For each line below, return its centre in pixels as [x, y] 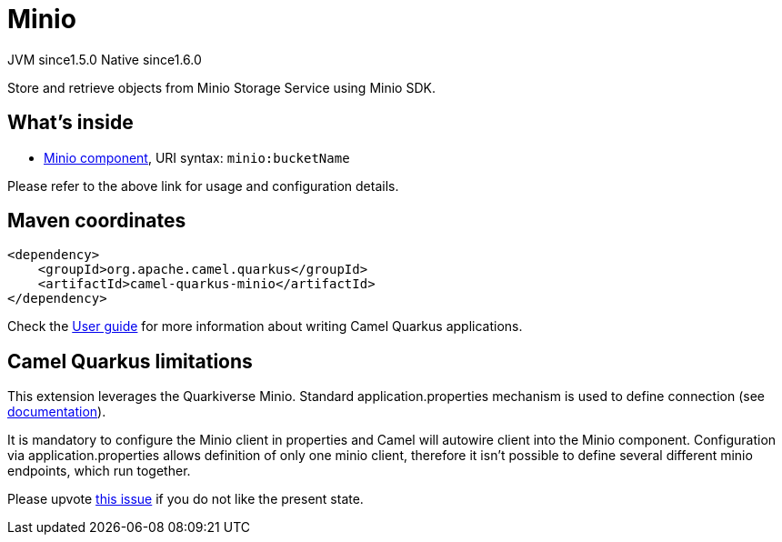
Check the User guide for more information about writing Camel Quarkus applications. [265, 326]
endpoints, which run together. [99, 471]
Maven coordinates [97, 221]
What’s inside [70, 123]
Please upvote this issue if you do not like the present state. [185, 499]
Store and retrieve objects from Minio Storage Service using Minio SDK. [221, 87]
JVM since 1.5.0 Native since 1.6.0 [105, 59]
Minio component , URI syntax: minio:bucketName [197, 157]
